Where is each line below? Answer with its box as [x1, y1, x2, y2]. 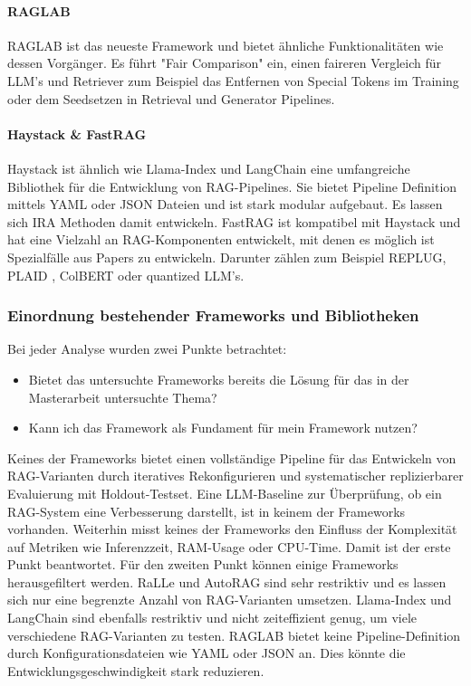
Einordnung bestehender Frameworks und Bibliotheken [7, 304, 419, 327]
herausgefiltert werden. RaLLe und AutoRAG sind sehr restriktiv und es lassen [7, 572, 447, 591]
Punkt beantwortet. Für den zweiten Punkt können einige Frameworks [7, 555, 399, 574]
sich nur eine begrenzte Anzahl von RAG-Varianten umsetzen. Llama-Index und [7, 590, 452, 609]
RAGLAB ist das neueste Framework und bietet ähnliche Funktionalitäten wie [7, 35, 444, 54]
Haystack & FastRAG [7, 124, 147, 143]
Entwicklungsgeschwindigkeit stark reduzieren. [7, 661, 264, 680]
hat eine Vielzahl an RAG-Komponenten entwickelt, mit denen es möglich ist [7, 230, 435, 249]
